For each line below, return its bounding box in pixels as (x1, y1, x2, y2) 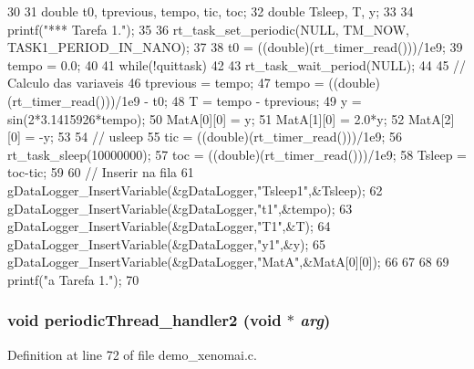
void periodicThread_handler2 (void (7, 309, 282, 332)
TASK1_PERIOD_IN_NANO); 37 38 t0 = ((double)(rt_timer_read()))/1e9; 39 (7, 37, 463, 57)
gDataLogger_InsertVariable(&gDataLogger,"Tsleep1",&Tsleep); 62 (7, 180, 383, 199)
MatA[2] (407, 109, 455, 128)
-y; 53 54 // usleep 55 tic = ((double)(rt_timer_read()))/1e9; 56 (38, 127, 403, 146)
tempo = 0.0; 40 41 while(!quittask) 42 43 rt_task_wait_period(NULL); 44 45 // (7, 55, 467, 74)
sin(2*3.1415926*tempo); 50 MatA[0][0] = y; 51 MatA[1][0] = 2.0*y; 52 (7, 109, 405, 128)
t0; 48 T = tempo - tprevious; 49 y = (152, 90, 362, 110)
